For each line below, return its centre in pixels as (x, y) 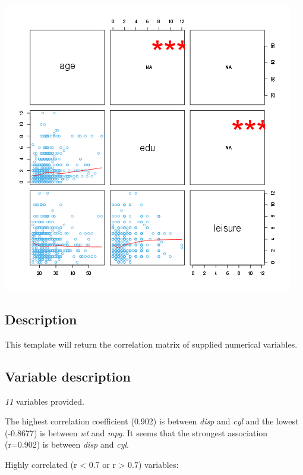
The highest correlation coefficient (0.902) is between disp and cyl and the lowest (152, 421)
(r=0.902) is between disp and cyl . (67, 444)
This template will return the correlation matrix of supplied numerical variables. (151, 344)
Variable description (68, 376)
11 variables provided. (45, 401)
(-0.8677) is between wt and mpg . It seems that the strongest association (136, 432)
